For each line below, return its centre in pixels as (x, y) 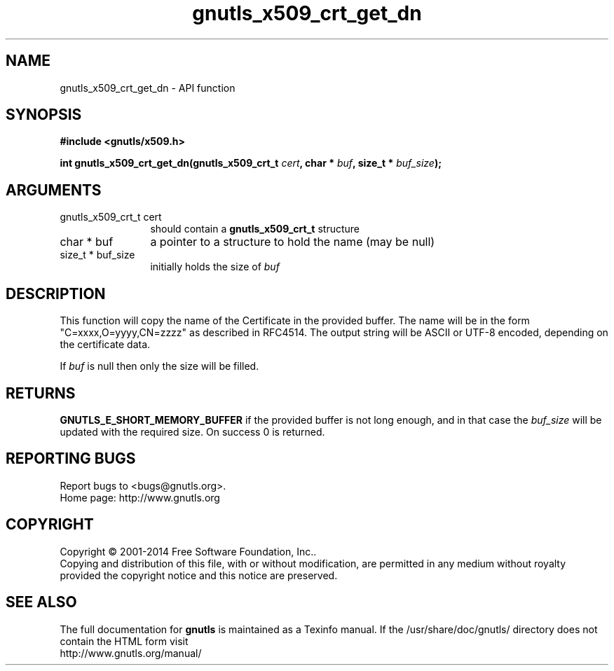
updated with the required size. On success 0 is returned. (192, 431)
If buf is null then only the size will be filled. (159, 366)
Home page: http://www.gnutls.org (140, 497)
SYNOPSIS (44, 115)
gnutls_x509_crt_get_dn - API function (148, 88)
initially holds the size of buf (215, 267)
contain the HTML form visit (124, 641)
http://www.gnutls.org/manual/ (131, 653)
